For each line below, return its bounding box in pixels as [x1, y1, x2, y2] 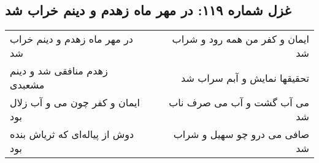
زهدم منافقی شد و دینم [10, 63, 108, 78]
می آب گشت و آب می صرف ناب [169, 95, 309, 110]
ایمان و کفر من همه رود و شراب [172, 32, 309, 46]
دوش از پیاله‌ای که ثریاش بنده [10, 127, 134, 142]
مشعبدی [10, 78, 45, 92]
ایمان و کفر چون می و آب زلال [10, 95, 140, 110]
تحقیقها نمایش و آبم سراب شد [181, 70, 309, 85]
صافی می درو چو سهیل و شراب [173, 127, 309, 142]
